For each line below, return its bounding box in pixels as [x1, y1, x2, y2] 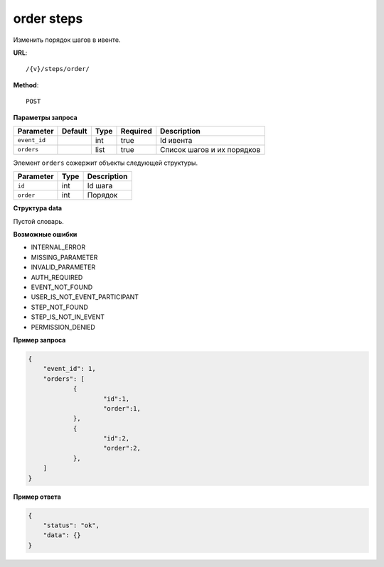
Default [61, 126, 87, 136]
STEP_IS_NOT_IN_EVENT [31, 313, 105, 321]
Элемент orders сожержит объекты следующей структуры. [13, 158, 198, 167]
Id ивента [160, 135, 193, 145]
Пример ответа [13, 492, 62, 501]
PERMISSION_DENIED [31, 323, 95, 331]
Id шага [87, 181, 113, 191]
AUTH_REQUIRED [31, 273, 83, 281]
